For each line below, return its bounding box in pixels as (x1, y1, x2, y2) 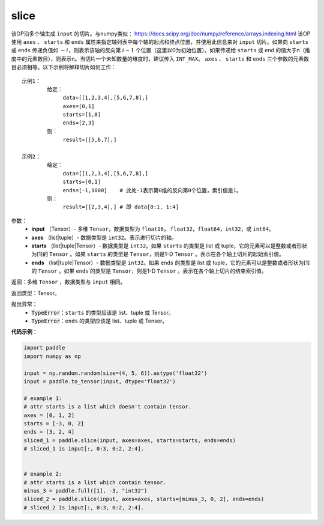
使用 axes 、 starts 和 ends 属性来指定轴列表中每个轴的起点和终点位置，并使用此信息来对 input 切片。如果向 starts (11, 38, 309, 45)
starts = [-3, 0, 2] (23, 420, 84, 426)
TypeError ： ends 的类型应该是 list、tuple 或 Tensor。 (31, 317, 168, 324)
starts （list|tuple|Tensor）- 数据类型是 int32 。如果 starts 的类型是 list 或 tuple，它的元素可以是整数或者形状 (31, 242, 308, 249)
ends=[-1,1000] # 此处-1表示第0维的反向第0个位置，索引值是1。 (62, 187, 242, 193)
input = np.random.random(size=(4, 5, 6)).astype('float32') (23, 369, 208, 377)
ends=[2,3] (62, 120, 95, 126)
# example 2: (23, 470, 62, 478)
